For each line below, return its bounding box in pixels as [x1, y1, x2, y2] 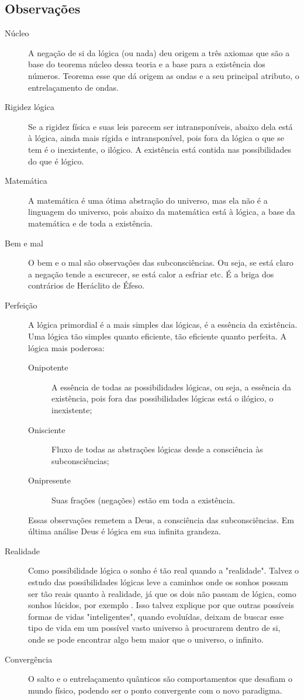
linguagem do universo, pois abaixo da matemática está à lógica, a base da [28, 205, 295, 218]
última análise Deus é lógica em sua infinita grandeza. [28, 525, 221, 537]
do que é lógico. [28, 155, 84, 167]
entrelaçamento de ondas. [28, 81, 119, 93]
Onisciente [28, 423, 65, 435]
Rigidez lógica [5, 101, 54, 113]
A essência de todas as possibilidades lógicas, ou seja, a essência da [51, 380, 291, 393]
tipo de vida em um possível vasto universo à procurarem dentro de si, [28, 622, 281, 634]
